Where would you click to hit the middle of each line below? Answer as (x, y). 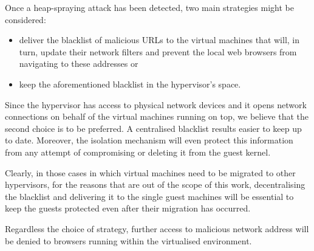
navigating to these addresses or (79, 64)
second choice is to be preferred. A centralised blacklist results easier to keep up (153, 128)
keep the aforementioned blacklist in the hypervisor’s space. (130, 84)
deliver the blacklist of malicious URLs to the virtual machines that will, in (159, 40)
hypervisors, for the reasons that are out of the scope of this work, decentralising (155, 184)
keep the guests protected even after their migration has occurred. (128, 208)
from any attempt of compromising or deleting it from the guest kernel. (138, 152)
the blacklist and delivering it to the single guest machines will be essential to (149, 196)
